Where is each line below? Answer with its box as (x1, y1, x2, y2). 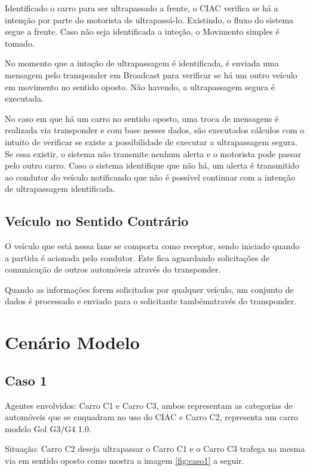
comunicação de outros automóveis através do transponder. (5, 263, 221, 276)
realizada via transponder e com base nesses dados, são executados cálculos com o (5, 124, 305, 136)
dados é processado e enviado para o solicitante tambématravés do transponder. (5, 295, 297, 307)
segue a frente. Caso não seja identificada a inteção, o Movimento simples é (5, 25, 280, 38)
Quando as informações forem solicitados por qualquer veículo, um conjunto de (5, 283, 294, 295)
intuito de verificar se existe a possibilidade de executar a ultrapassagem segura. (5, 135, 297, 148)
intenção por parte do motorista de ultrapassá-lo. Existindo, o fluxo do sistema (5, 13, 294, 26)
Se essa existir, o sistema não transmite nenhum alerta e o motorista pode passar (5, 147, 302, 160)
